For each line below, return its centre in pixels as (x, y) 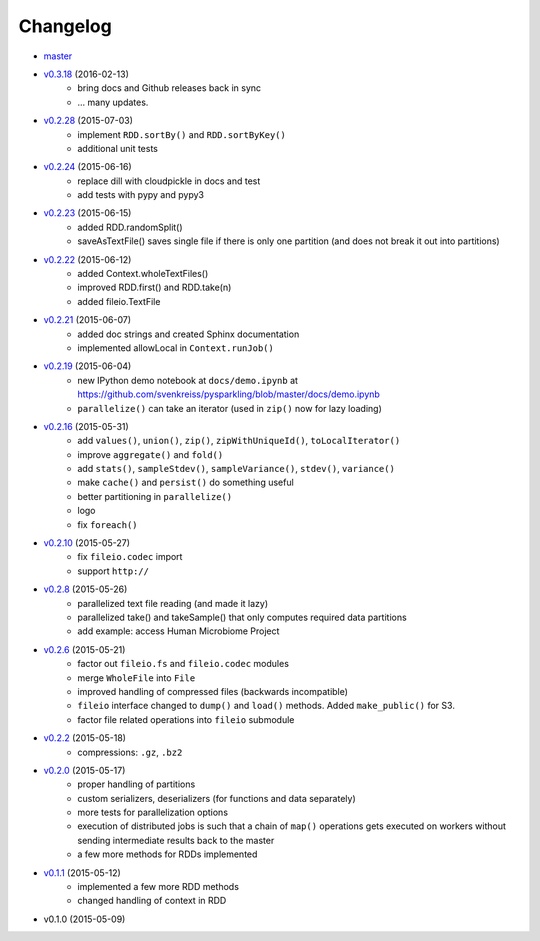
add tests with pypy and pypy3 (141, 195)
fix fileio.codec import (130, 557)
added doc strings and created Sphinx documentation (188, 334)
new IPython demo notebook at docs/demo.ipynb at (188, 380)
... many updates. (113, 102)
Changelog (65, 26)
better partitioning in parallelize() (155, 496)
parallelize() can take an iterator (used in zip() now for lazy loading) (229, 408)
